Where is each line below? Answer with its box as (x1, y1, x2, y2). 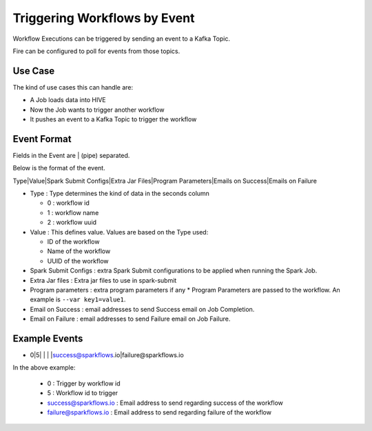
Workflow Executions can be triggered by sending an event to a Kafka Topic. (12, 34, 231, 43)
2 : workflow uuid (47, 218, 96, 227)
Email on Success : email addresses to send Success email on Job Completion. (30, 305, 255, 313)
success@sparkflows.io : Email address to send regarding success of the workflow (47, 399, 284, 407)
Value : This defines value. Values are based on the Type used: (30, 228, 209, 236)
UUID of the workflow (47, 257, 110, 265)
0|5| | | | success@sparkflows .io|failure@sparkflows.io (30, 351, 184, 359)
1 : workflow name (47, 208, 99, 217)
